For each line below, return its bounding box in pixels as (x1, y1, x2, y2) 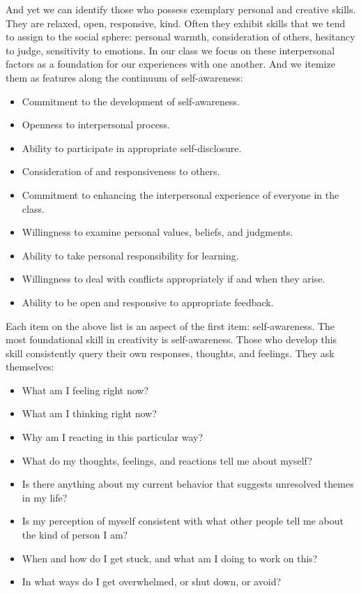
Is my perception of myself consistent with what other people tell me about (22, 513, 344, 528)
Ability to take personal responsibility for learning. (22, 248, 239, 262)
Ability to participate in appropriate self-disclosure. (22, 140, 242, 155)
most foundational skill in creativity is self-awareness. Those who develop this (6, 332, 337, 347)
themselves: (6, 359, 54, 374)
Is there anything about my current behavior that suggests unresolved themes (22, 476, 354, 491)
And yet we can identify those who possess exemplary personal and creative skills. (6, 2, 356, 16)
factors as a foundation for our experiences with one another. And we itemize (6, 57, 335, 71)
